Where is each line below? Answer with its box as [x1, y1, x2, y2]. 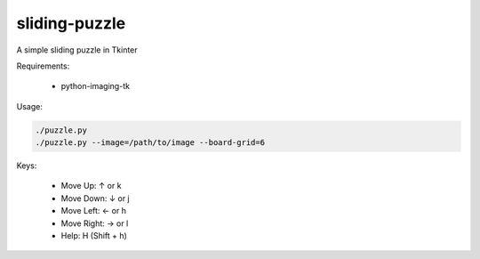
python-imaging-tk [60, 81, 131, 92]
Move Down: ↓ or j [60, 192, 131, 204]
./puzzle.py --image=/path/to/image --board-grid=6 [35, 138, 266, 148]
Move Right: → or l [60, 218, 129, 229]
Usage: [16, 101, 44, 111]
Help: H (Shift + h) [60, 231, 128, 241]
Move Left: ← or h [60, 206, 126, 216]
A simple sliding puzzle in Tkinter [16, 45, 138, 55]
